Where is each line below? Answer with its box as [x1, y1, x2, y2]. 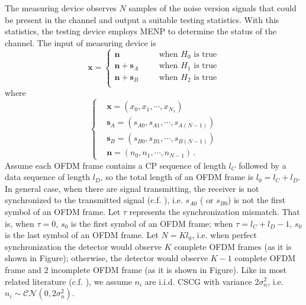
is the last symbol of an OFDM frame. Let [5, 229, 159, 241]
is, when [5, 217, 34, 229]
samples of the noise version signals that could [128, 2, 297, 14]
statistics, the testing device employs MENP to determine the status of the [5, 25, 277, 37]
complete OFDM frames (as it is [174, 240, 292, 252]
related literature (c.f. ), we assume [5, 275, 132, 287]
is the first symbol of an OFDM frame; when [70, 217, 233, 229]
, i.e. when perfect [192, 229, 257, 241]
